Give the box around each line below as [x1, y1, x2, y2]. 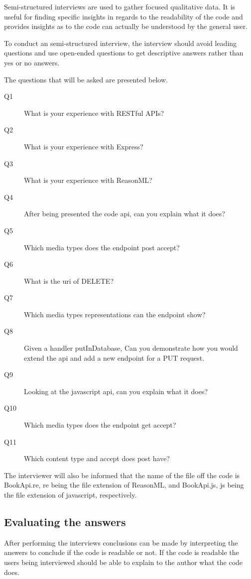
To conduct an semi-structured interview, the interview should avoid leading [4, 37, 237, 48]
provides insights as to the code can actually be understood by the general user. [4, 21, 248, 31]
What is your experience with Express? [24, 141, 143, 151]
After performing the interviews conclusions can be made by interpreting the [4, 537, 238, 548]
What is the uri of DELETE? [24, 275, 114, 286]
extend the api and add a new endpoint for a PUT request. [24, 352, 205, 363]
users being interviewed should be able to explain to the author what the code [4, 557, 243, 567]
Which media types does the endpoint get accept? [24, 420, 176, 430]
